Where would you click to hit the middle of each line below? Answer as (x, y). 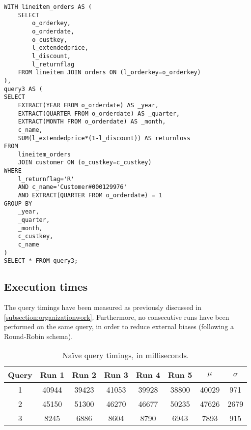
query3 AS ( (23, 89)
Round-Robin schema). (39, 336)
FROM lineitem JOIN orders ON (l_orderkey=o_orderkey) (109, 73)
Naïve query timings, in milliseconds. (125, 355)
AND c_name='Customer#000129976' (72, 187)
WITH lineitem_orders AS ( (48, 7)
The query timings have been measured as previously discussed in (103, 307)
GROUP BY (18, 203)
